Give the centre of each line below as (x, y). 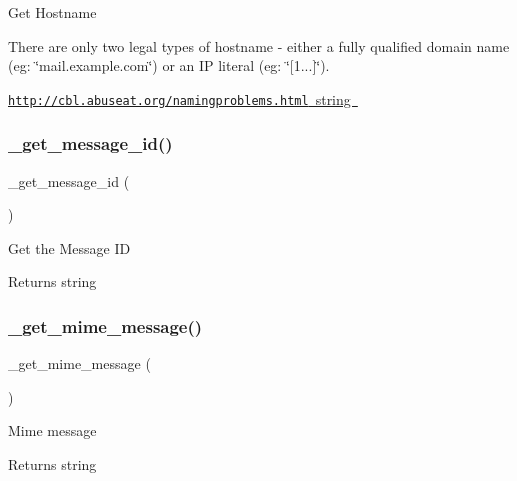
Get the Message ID (69, 247)
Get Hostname (52, 12)
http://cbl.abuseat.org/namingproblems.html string (179, 98)
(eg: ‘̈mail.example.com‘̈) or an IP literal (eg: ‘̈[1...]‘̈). (169, 65)
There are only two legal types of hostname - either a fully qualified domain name (259, 45)
